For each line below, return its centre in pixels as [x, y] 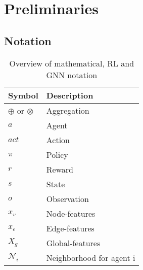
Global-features [73, 243]
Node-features [71, 213]
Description [70, 95]
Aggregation [68, 110]
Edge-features [70, 228]
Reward [60, 169]
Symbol [23, 95]
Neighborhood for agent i [91, 257]
